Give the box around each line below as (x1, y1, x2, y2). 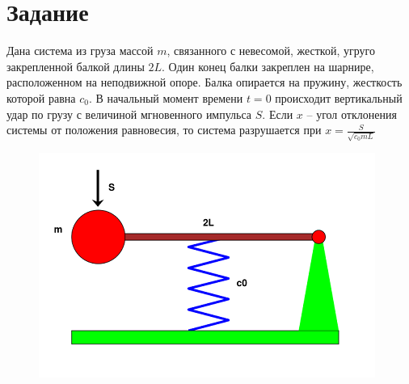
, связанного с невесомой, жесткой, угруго (167, 42, 375, 59)
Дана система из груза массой (6, 42, 154, 59)
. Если (262, 105, 293, 122)
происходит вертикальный (275, 89, 403, 106)
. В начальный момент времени (88, 89, 243, 106)
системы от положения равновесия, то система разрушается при (6, 121, 322, 138)
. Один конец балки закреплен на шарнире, (162, 57, 374, 74)
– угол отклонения (306, 105, 397, 122)
